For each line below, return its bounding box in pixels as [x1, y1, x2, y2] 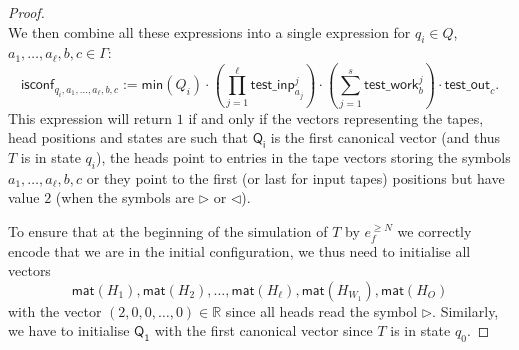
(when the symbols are [55, 187, 195, 208]
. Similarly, [432, 300, 499, 321]
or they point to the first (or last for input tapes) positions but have [86, 167, 505, 188]
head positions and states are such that [8, 127, 248, 148]
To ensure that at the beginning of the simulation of [8, 221, 328, 242]
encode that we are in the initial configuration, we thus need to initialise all [8, 240, 471, 261]
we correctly [397, 221, 472, 242]
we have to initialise [8, 320, 130, 341]
